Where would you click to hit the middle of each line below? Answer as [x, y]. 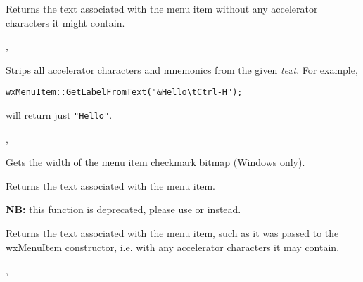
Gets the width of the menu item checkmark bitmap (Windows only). [155, 162]
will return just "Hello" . [59, 115]
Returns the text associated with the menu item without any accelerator [162, 8]
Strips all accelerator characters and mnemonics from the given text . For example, [182, 69]
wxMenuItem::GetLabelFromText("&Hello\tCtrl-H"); [124, 92]
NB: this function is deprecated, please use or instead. [123, 209]
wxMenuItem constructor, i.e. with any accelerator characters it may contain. [173, 246]
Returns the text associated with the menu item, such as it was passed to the [172, 233]
